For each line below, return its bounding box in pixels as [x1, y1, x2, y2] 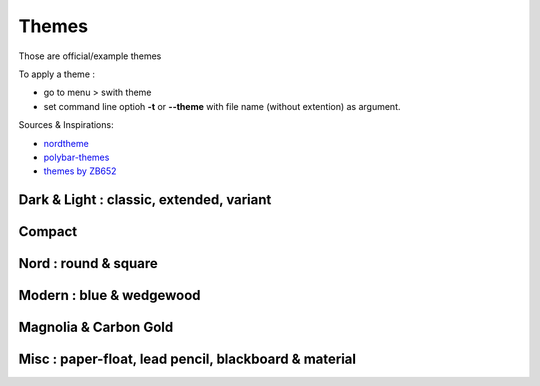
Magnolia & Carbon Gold [18, 319, 174, 336]
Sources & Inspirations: [18, 119, 114, 131]
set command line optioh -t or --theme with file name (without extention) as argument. [43, 100, 401, 112]
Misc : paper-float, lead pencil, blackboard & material [18, 351, 357, 368]
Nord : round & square [18, 255, 159, 272]
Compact [18, 223, 78, 240]
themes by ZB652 [43, 165, 117, 177]
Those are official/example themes [18, 50, 162, 62]
